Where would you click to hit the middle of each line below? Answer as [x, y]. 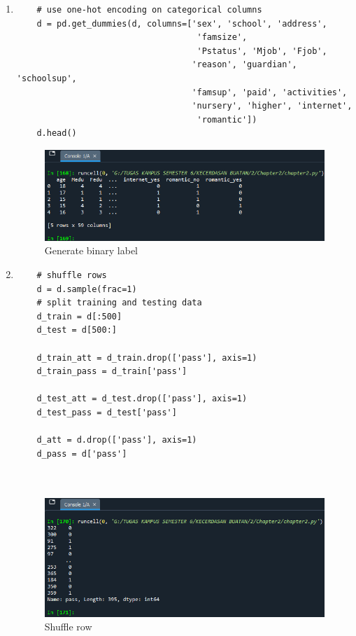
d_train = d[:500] [79, 316]
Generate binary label [91, 250]
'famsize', [222, 37]
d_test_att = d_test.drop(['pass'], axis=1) [142, 399]
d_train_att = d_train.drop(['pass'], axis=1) [147, 358]
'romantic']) [227, 119]
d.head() [57, 133]
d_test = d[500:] [77, 330]
